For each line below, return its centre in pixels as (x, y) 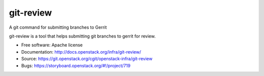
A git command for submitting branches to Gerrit (58, 27)
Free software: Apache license (52, 45)
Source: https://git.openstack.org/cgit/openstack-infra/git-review (87, 59)
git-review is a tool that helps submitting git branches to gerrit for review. (82, 36)
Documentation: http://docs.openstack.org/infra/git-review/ (81, 52)
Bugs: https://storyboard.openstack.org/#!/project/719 (76, 65)
